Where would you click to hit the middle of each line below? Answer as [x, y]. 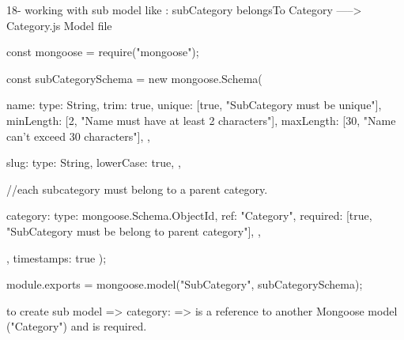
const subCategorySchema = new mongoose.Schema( [134, 78]
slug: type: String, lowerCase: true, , [94, 162]
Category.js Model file [59, 25]
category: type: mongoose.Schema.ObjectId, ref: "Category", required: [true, [189, 215]
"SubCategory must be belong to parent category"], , [134, 230]
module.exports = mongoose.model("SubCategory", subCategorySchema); [185, 284]
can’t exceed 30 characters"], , [78, 136]
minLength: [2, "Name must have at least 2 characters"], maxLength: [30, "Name [201, 120]
